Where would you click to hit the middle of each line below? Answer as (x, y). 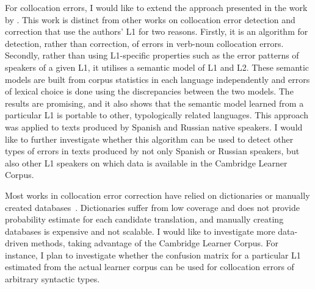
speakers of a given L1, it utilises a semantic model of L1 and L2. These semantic (157, 67)
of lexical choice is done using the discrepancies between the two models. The (149, 91)
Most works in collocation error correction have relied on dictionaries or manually (157, 195)
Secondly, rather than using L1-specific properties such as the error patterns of (152, 55)
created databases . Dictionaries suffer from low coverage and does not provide (153, 207)
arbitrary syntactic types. (52, 279)
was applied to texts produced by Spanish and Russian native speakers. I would (154, 127)
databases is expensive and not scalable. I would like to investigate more (140, 231)
